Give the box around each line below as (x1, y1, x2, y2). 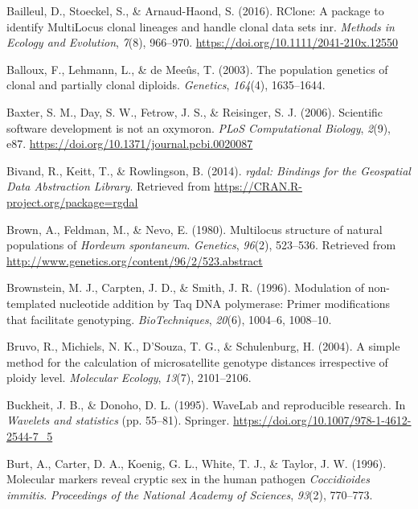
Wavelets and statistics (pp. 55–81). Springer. (6, 412, 230, 429)
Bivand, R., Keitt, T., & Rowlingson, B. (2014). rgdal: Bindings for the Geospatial (6, 162, 411, 179)
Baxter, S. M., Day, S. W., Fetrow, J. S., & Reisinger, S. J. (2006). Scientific (6, 103, 383, 120)
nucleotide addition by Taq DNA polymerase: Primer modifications (59, 294, 391, 311)
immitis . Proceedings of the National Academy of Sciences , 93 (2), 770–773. (6, 486, 373, 503)
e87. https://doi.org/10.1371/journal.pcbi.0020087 (6, 135, 253, 152)
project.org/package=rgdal (6, 193, 138, 210)
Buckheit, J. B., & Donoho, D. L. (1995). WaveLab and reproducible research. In (6, 396, 406, 413)
